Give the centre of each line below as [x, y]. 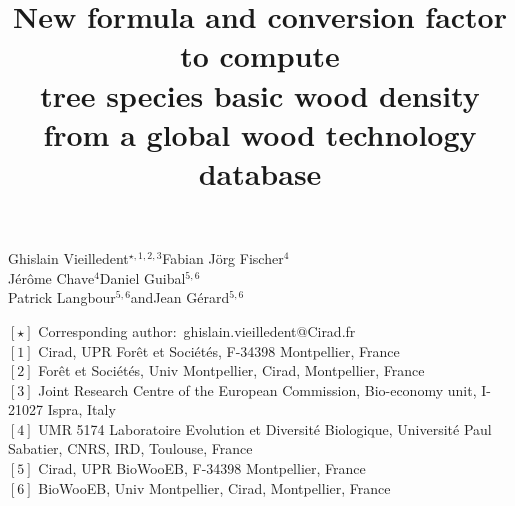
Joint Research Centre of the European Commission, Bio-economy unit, [257, 389]
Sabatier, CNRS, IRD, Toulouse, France [130, 448]
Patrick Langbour [62, 297]
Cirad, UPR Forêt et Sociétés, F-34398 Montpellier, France [219, 350]
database [260, 172]
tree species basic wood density [260, 94]
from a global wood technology [260, 133]
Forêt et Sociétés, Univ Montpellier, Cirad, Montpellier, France [231, 370]
